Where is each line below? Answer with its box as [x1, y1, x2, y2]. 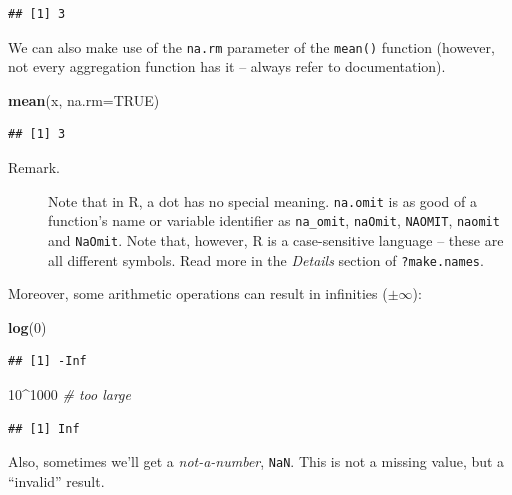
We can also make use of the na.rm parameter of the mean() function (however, [8, 36, 495, 57]
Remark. [8, 157, 60, 178]
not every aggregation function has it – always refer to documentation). [8, 56, 446, 77]
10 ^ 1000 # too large [8, 384, 131, 405]
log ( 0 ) [8, 316, 47, 337]
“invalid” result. [8, 470, 105, 491]
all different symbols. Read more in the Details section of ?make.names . [48, 249, 484, 270]
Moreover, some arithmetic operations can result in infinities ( [8, 283, 388, 304]
